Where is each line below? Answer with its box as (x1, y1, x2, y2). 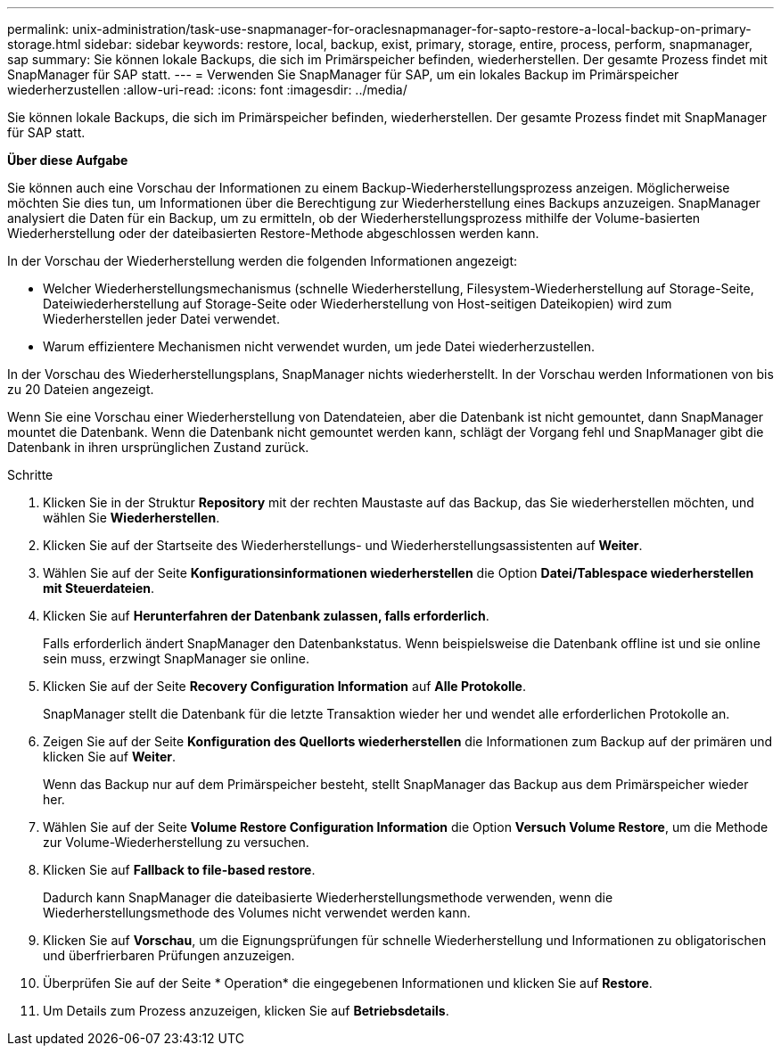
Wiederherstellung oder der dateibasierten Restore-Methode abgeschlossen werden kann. (7, 226, 539, 241)
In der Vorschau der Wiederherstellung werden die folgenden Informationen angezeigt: (7, 253, 518, 268)
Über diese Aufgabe (7, 152, 128, 168)
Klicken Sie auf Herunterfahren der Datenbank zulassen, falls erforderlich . (43, 608, 489, 623)
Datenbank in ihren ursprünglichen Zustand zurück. (7, 440, 309, 455)
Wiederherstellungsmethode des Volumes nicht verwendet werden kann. (43, 905, 471, 920)
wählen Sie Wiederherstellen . (43, 510, 220, 525)
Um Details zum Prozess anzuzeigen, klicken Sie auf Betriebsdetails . (43, 1003, 449, 1018)
